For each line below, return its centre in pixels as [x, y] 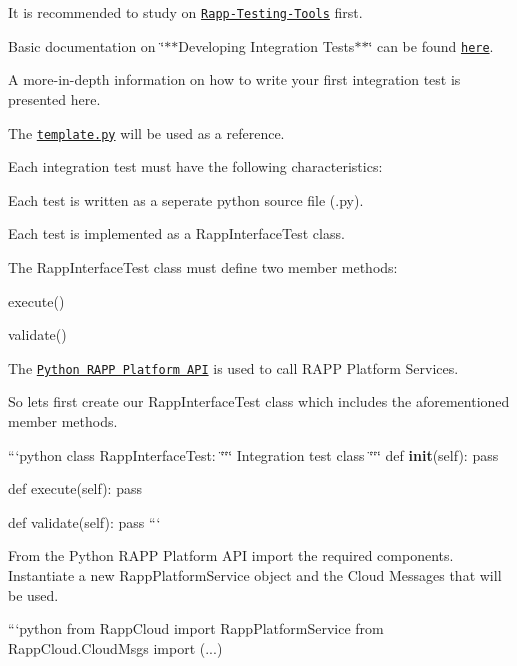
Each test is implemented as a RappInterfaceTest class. [176, 233]
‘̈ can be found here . [431, 45]
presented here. [54, 98]
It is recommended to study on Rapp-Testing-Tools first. [185, 12]
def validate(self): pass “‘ [84, 521]
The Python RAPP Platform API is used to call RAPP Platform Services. [233, 367]
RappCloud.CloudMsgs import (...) [115, 647]
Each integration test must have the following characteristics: [195, 166]
